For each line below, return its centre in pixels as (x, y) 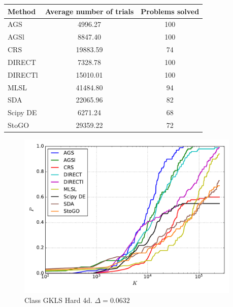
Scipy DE (22, 112)
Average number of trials (89, 11)
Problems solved (170, 11)
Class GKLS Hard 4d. (58, 300)
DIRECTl (23, 74)
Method (22, 11)
